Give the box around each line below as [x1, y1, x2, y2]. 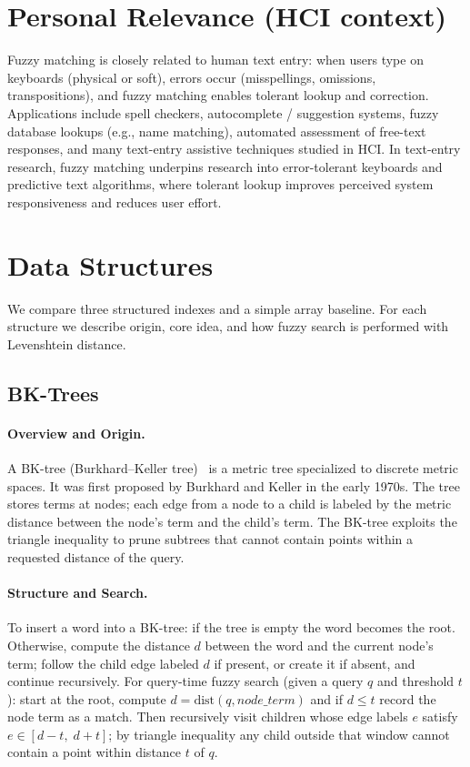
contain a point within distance [7, 742, 182, 762]
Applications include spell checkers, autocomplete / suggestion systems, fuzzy [7, 103, 439, 122]
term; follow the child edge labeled [7, 653, 199, 672]
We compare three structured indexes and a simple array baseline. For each [7, 298, 427, 318]
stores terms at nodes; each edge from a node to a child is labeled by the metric [7, 494, 452, 513]
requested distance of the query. [7, 547, 185, 566]
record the [379, 689, 436, 708]
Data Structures [7, 246, 214, 283]
